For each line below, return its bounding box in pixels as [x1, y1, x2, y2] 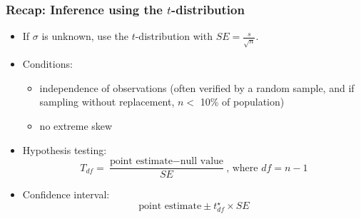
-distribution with [135, 29, 213, 44]
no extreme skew [39, 118, 113, 133]
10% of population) [200, 94, 285, 109]
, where [226, 163, 258, 173]
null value [180, 156, 224, 167]
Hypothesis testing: [22, 142, 107, 157]
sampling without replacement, [39, 94, 175, 109]
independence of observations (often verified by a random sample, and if [39, 80, 355, 95]
